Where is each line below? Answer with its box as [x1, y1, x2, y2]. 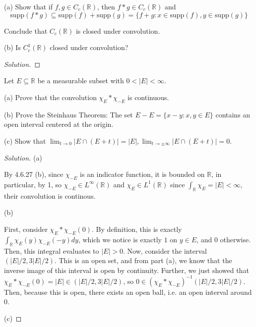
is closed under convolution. [75, 25, 160, 36]
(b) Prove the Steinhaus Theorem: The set [4, 109, 133, 119]
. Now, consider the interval [123, 245, 207, 256]
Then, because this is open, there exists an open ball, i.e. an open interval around [4, 286, 252, 297]
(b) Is [4, 42, 21, 53]
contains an [215, 109, 251, 119]
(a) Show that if [4, 1, 53, 11]
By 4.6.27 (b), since [4, 169, 64, 179]
